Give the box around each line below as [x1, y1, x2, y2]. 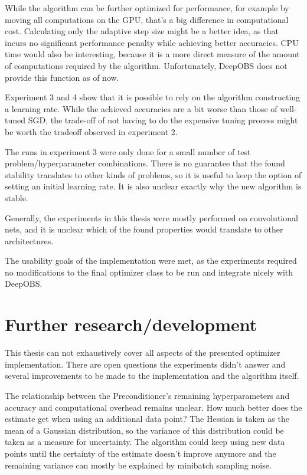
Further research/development [5, 312, 257, 336]
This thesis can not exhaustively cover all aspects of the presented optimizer [5, 346, 280, 359]
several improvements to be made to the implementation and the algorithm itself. [5, 369, 299, 382]
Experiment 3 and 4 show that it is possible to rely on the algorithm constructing [5, 91, 301, 103]
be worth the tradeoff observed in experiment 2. [5, 125, 178, 137]
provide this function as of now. [5, 71, 119, 83]
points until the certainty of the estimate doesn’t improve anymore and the [5, 447, 276, 459]
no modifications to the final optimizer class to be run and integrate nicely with [5, 266, 293, 278]
